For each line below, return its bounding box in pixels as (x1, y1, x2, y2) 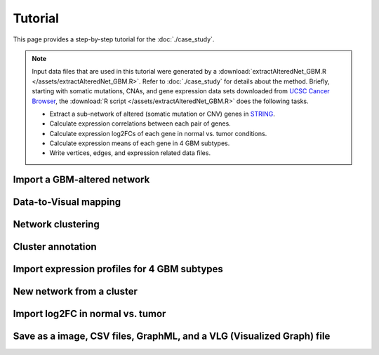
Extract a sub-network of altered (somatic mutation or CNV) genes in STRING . (49, 109, 275, 118)
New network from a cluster (13, 286, 138, 297)
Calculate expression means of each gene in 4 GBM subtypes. (49, 139, 230, 147)
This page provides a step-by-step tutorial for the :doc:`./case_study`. (13, 35, 215, 43)
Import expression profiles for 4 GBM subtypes (13, 263, 224, 275)
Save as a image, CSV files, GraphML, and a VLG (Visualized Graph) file (13, 330, 331, 342)
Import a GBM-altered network (13, 174, 150, 186)
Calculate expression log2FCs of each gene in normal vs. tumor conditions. (49, 129, 267, 138)
